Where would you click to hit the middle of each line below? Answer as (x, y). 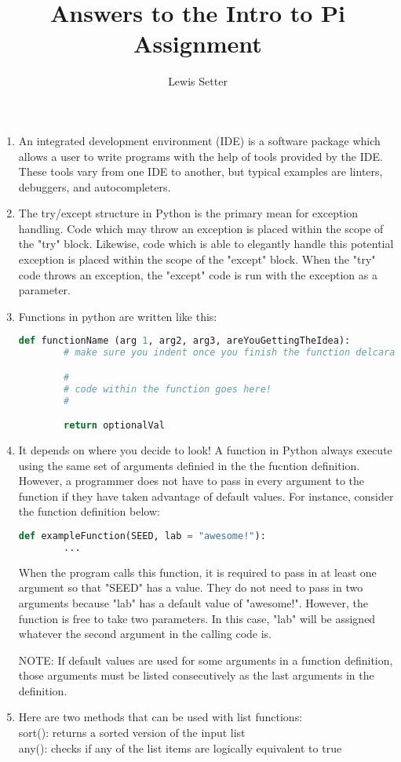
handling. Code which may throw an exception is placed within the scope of (201, 228)
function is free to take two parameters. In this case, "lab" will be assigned (197, 618)
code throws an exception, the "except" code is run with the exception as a (198, 274)
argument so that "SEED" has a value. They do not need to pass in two (191, 587)
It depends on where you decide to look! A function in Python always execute (205, 450)
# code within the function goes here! (168, 389)
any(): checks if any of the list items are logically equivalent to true (180, 747)
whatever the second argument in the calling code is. (145, 634)
